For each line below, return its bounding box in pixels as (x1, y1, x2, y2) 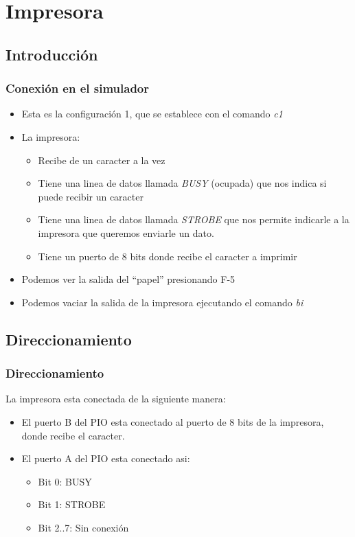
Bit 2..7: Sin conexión (38, 520, 129, 534)
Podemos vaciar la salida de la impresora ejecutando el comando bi (21, 295, 304, 309)
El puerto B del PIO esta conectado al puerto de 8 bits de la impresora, (21, 414, 324, 429)
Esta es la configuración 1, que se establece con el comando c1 (21, 106, 283, 121)
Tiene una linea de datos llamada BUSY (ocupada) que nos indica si (38, 176, 327, 190)
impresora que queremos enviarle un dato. (38, 225, 214, 240)
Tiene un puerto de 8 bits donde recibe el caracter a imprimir (38, 249, 297, 263)
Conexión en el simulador (5, 80, 150, 97)
